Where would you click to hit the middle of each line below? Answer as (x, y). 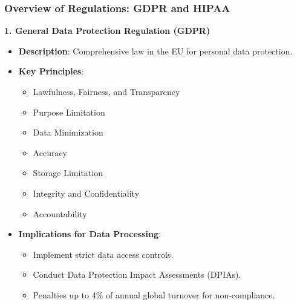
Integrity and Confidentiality (86, 193)
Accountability (60, 213)
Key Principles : (51, 71)
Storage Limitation (68, 173)
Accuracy (50, 152)
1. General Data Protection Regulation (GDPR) (107, 31)
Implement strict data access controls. (103, 254)
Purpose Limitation (69, 112)
